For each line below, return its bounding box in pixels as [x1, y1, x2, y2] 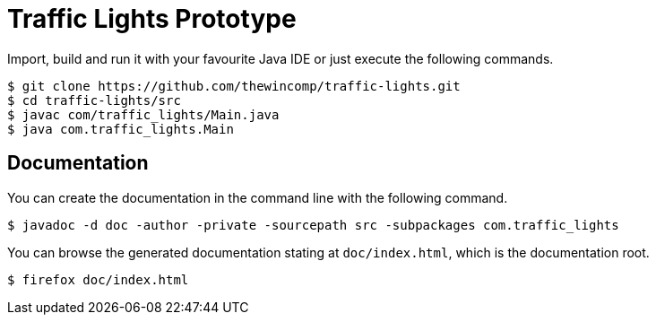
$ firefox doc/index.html [7, 272, 189, 287]
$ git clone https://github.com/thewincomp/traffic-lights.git [7, 78, 461, 93]
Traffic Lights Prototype [7, 4, 297, 34]
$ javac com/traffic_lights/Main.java [7, 107, 280, 122]
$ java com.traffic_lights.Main [7, 121, 234, 136]
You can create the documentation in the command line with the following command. [7, 189, 508, 205]
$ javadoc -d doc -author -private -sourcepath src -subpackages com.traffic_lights [7, 217, 619, 232]
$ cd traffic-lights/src [7, 92, 181, 108]
